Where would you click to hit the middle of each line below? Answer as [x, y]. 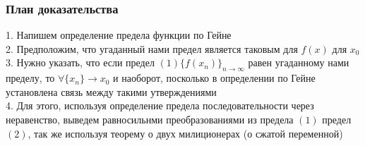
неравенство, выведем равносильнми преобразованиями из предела [150, 119]
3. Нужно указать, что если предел [80, 62]
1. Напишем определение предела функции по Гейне [119, 35]
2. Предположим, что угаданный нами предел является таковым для [152, 48]
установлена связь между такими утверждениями [111, 91]
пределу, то [30, 78]
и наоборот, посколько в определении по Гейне [214, 78]
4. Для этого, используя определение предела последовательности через [160, 105]
